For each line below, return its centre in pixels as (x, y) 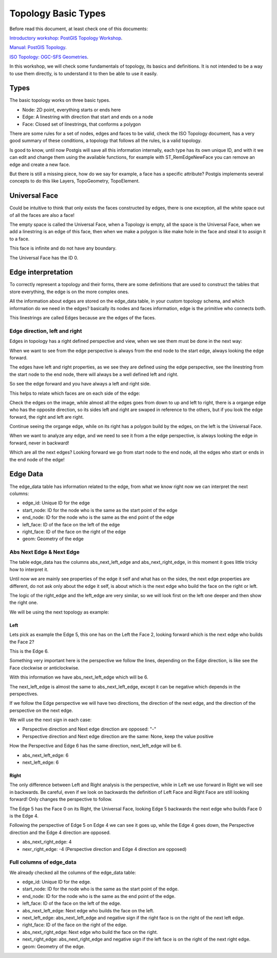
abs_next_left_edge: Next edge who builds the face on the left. (88, 910)
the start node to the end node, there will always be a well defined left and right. (94, 374)
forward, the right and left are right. (47, 417)
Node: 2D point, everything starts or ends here (72, 110)
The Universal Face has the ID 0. (44, 258)
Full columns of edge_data (43, 862)
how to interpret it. (29, 569)
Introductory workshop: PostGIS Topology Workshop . (66, 38)
